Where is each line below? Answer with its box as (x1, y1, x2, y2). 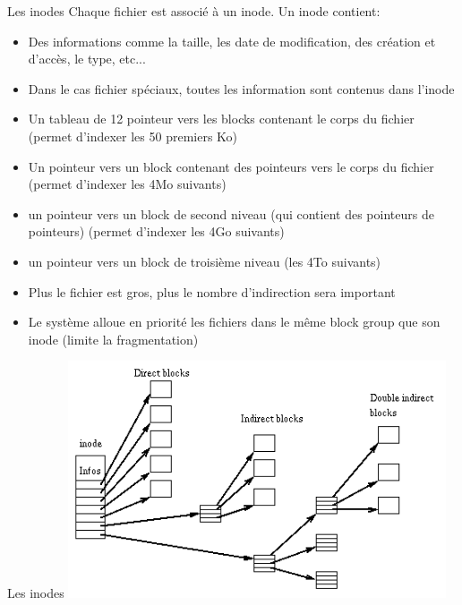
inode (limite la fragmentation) (28, 329, 199, 348)
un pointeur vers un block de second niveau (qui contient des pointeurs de (28, 204, 434, 223)
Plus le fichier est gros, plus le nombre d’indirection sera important (28, 282, 396, 301)
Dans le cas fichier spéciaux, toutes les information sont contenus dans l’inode (28, 79, 455, 98)
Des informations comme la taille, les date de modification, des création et (28, 31, 436, 50)
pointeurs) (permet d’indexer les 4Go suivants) (28, 222, 285, 241)
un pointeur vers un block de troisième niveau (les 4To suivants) (28, 251, 381, 270)
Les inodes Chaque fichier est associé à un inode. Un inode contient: (7, 2, 381, 20)
